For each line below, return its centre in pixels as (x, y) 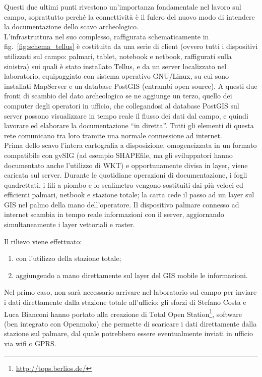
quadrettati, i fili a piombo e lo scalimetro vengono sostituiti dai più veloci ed (124, 184)
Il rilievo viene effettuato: (43, 241)
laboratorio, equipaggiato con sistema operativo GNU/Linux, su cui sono (117, 76)
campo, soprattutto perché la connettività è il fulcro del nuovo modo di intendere (129, 16)
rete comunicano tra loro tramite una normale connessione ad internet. (113, 135)
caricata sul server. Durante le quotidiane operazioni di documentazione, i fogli (126, 175)
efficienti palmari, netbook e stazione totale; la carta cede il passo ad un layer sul (129, 195)
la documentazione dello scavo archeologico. (71, 26)
